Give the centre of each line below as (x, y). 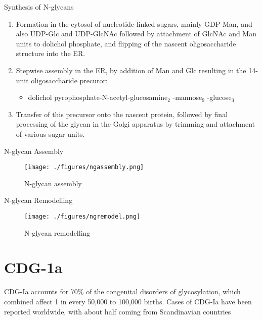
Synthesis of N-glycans (39, 7)
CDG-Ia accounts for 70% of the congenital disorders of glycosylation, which (122, 291)
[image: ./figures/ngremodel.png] (82, 216)
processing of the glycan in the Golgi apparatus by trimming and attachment (135, 124)
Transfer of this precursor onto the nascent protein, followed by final (122, 114)
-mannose (187, 97)
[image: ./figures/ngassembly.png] (84, 167)
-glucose (219, 97)
